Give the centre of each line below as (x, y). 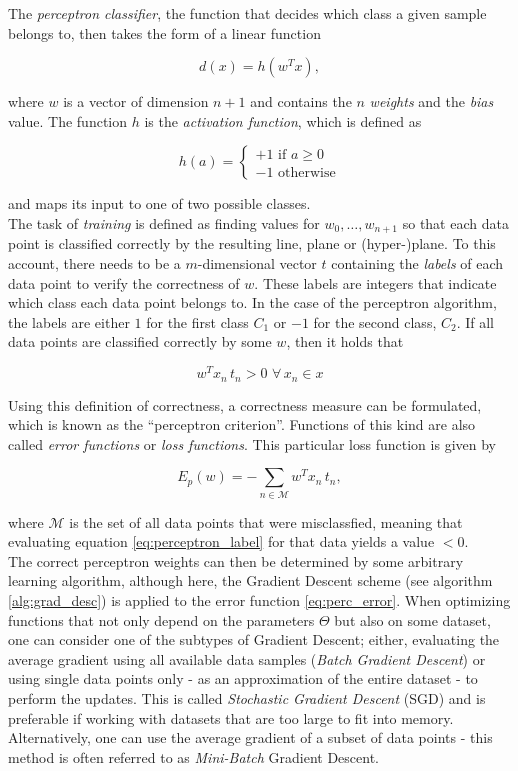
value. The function (68, 120)
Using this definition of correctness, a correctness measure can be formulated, (245, 404)
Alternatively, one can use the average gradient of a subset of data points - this (250, 737)
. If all (475, 321)
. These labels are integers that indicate (375, 282)
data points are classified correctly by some (140, 341)
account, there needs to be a (94, 263)
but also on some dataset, (412, 619)
